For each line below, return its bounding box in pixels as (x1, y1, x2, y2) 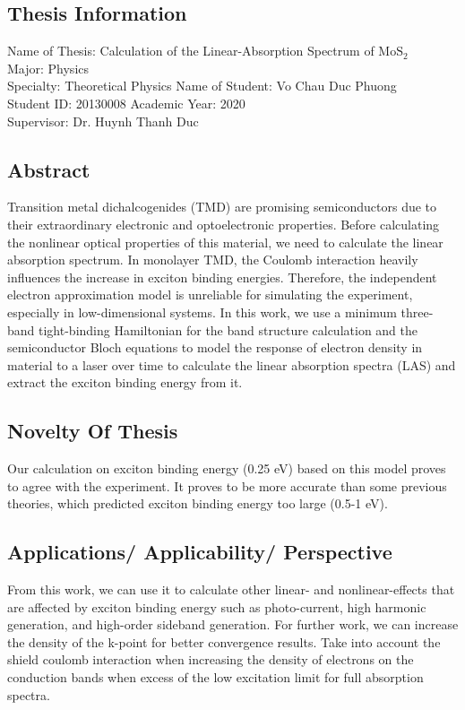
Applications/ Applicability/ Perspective (7, 538, 392, 566)
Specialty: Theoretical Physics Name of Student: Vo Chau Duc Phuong (7, 76, 397, 95)
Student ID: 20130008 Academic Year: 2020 (7, 93, 245, 112)
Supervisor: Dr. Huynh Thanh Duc (7, 111, 199, 130)
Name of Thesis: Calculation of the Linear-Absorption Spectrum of (7, 41, 375, 60)
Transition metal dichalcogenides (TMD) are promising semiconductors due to (7, 197, 437, 216)
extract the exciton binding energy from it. (7, 373, 243, 392)
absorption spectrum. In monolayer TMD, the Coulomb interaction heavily (7, 250, 418, 269)
